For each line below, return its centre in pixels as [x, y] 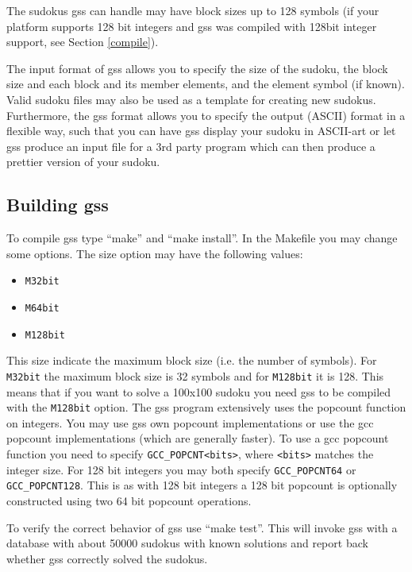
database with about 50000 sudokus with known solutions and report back [187, 543]
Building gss [58, 205]
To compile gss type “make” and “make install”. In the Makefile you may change [202, 238]
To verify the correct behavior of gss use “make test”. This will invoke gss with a [202, 527]
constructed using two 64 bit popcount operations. [129, 500]
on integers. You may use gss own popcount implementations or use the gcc [190, 422]
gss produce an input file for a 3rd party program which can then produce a [191, 146]
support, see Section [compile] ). [83, 42]
